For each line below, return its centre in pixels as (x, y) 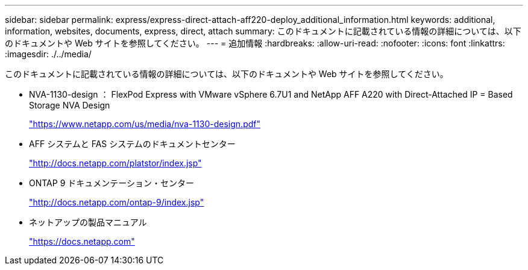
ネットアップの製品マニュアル (88, 222)
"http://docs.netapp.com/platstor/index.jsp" (115, 163)
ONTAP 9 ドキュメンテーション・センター (112, 183)
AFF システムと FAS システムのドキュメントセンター (132, 144)
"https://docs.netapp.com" (82, 241)
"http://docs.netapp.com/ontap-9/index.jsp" (117, 202)
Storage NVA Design (70, 105)
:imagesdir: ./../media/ (48, 54)
